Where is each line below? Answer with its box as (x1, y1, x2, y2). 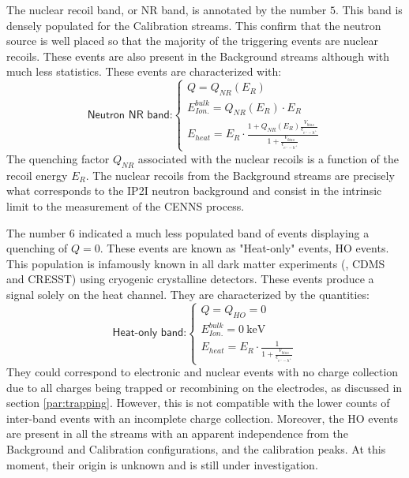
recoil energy (6, 166, 68, 183)
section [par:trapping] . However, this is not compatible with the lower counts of (6, 394, 390, 411)
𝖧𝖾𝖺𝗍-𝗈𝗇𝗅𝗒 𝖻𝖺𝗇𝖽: (112, 327, 187, 339)
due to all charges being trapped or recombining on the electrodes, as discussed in (6, 379, 403, 395)
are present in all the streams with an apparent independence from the (6, 425, 348, 442)
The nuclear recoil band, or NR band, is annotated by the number (6, 2, 327, 17)
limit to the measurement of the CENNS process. (6, 197, 245, 214)
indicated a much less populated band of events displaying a (78, 224, 370, 241)
